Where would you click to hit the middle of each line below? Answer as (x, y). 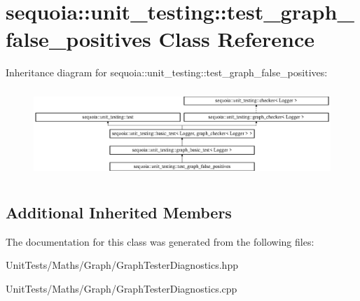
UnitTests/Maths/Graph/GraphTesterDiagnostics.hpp (122, 265)
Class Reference (236, 39)
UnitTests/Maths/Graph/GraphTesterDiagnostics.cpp (122, 288)
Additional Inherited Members (119, 212)
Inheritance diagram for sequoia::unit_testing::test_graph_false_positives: (167, 72)
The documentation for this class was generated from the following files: (160, 241)
